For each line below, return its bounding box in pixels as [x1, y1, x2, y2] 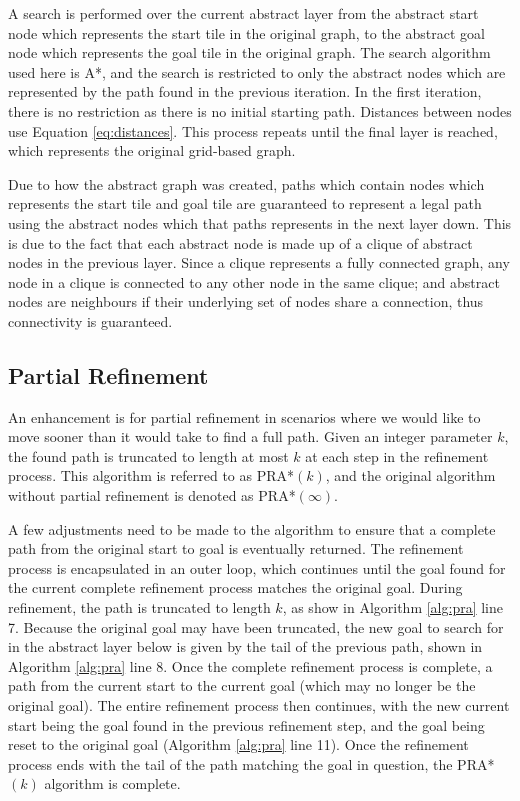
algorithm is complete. [44, 773, 181, 794]
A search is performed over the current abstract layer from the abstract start [8, 3, 479, 23]
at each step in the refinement [305, 445, 489, 466]
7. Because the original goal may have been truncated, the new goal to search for [8, 616, 504, 637]
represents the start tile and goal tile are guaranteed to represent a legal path [8, 193, 482, 214]
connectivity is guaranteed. [8, 310, 173, 331]
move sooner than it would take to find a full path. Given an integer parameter [8, 426, 493, 447]
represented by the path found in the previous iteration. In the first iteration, [8, 81, 482, 102]
